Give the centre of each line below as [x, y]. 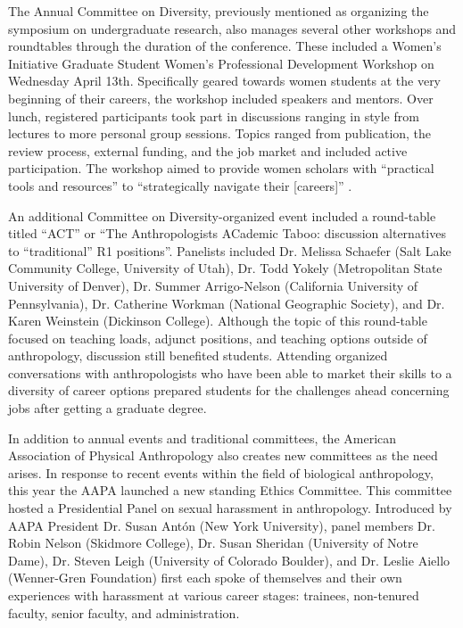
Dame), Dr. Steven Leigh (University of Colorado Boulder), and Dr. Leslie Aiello [229, 560]
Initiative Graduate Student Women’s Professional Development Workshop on [221, 63]
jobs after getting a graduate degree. [107, 408]
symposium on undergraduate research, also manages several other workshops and [232, 28]
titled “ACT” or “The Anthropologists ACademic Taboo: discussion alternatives [227, 233]
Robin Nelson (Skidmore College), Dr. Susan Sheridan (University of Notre [213, 543]
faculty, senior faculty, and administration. [124, 612]
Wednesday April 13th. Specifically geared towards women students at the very [225, 81]
